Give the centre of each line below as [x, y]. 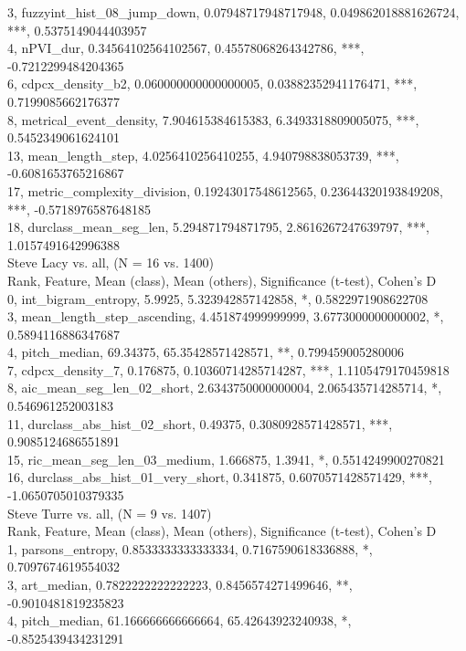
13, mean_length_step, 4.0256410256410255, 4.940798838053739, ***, [203, 155]
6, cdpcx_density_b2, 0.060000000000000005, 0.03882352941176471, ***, [212, 84]
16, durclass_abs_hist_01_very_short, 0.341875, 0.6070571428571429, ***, [220, 477]
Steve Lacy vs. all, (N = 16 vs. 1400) [111, 262]
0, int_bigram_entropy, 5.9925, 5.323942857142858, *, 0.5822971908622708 [218, 298]
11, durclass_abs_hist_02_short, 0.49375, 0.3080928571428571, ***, [200, 423]
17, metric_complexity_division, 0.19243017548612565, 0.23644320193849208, [225, 190]
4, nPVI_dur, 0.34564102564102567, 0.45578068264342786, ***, [186, 48]
